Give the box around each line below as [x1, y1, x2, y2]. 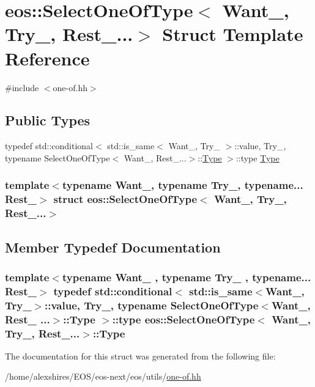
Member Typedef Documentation [5, 237, 221, 256]
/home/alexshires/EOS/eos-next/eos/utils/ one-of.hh [5, 370, 201, 383]
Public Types [5, 111, 91, 130]
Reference [5, 45, 90, 70]
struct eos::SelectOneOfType [53, 191, 198, 207]
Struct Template [162, 21, 303, 46]
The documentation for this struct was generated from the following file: [5, 349, 276, 362]
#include [5, 81, 39, 94]
